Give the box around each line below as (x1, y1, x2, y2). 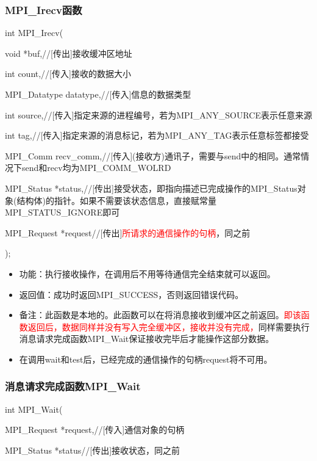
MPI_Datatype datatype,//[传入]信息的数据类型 (5, 88, 191, 100)
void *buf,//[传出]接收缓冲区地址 (5, 46, 132, 59)
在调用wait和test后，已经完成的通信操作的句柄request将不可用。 (19, 352, 272, 365)
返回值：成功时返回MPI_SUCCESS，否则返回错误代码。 (19, 288, 244, 300)
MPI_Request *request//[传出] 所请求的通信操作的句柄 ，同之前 (5, 226, 251, 239)
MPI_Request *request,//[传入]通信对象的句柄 (5, 423, 185, 436)
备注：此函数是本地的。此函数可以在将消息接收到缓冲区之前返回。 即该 (19, 308, 301, 321)
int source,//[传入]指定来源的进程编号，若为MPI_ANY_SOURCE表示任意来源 (5, 108, 312, 121)
